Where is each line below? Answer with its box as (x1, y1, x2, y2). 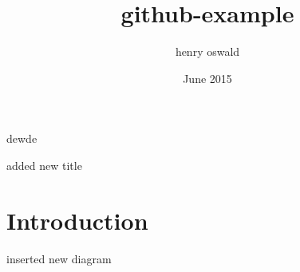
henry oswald (175, 43, 240, 60)
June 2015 (183, 69, 232, 86)
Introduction (6, 203, 148, 236)
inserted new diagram (6, 250, 112, 266)
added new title (6, 156, 82, 173)
